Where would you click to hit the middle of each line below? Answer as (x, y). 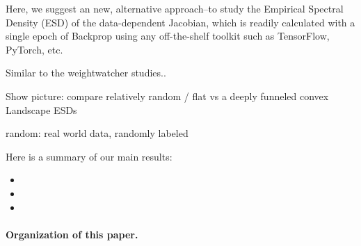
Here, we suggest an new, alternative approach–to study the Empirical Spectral (175, 8)
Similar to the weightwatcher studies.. (86, 73)
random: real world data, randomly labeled (97, 133)
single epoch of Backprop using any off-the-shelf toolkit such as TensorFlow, (168, 36)
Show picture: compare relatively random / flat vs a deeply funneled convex (167, 96)
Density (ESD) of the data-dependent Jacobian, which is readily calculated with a (180, 22)
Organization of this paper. (72, 234)
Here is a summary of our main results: (89, 156)
